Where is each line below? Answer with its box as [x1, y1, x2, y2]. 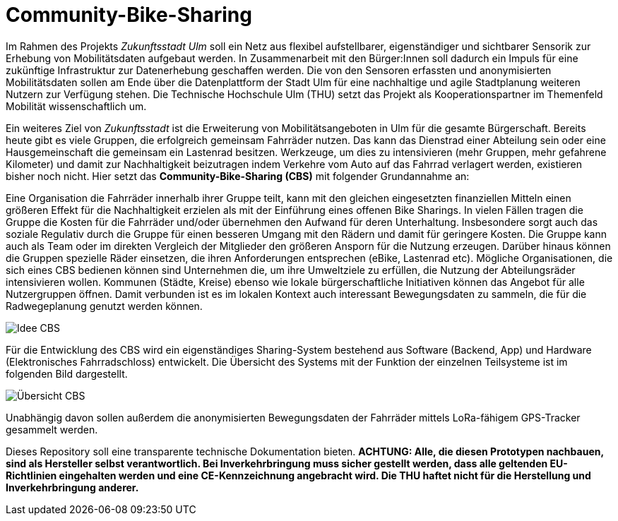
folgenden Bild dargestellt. [6, 367, 128, 380]
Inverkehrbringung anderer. [6, 481, 139, 493]
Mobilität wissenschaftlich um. [6, 100, 147, 112]
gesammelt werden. [6, 423, 98, 436]
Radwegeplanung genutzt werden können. [6, 299, 203, 312]
